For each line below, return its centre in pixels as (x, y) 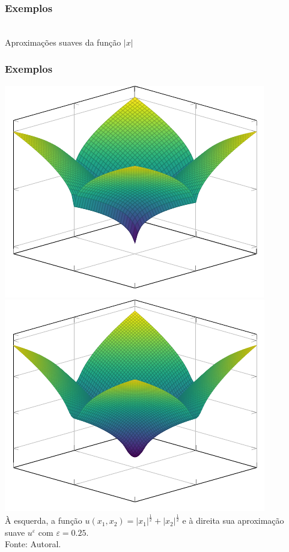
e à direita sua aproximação (233, 520)
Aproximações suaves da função (63, 42)
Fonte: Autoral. (33, 544)
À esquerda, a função (44, 520)
